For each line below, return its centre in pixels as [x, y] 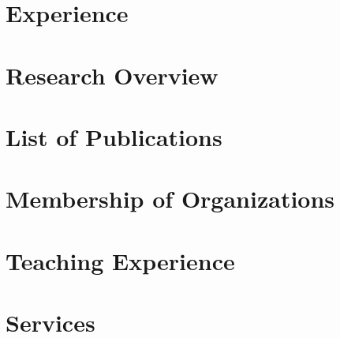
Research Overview [112, 75]
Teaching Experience [120, 260]
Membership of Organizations [170, 199]
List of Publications [114, 136]
